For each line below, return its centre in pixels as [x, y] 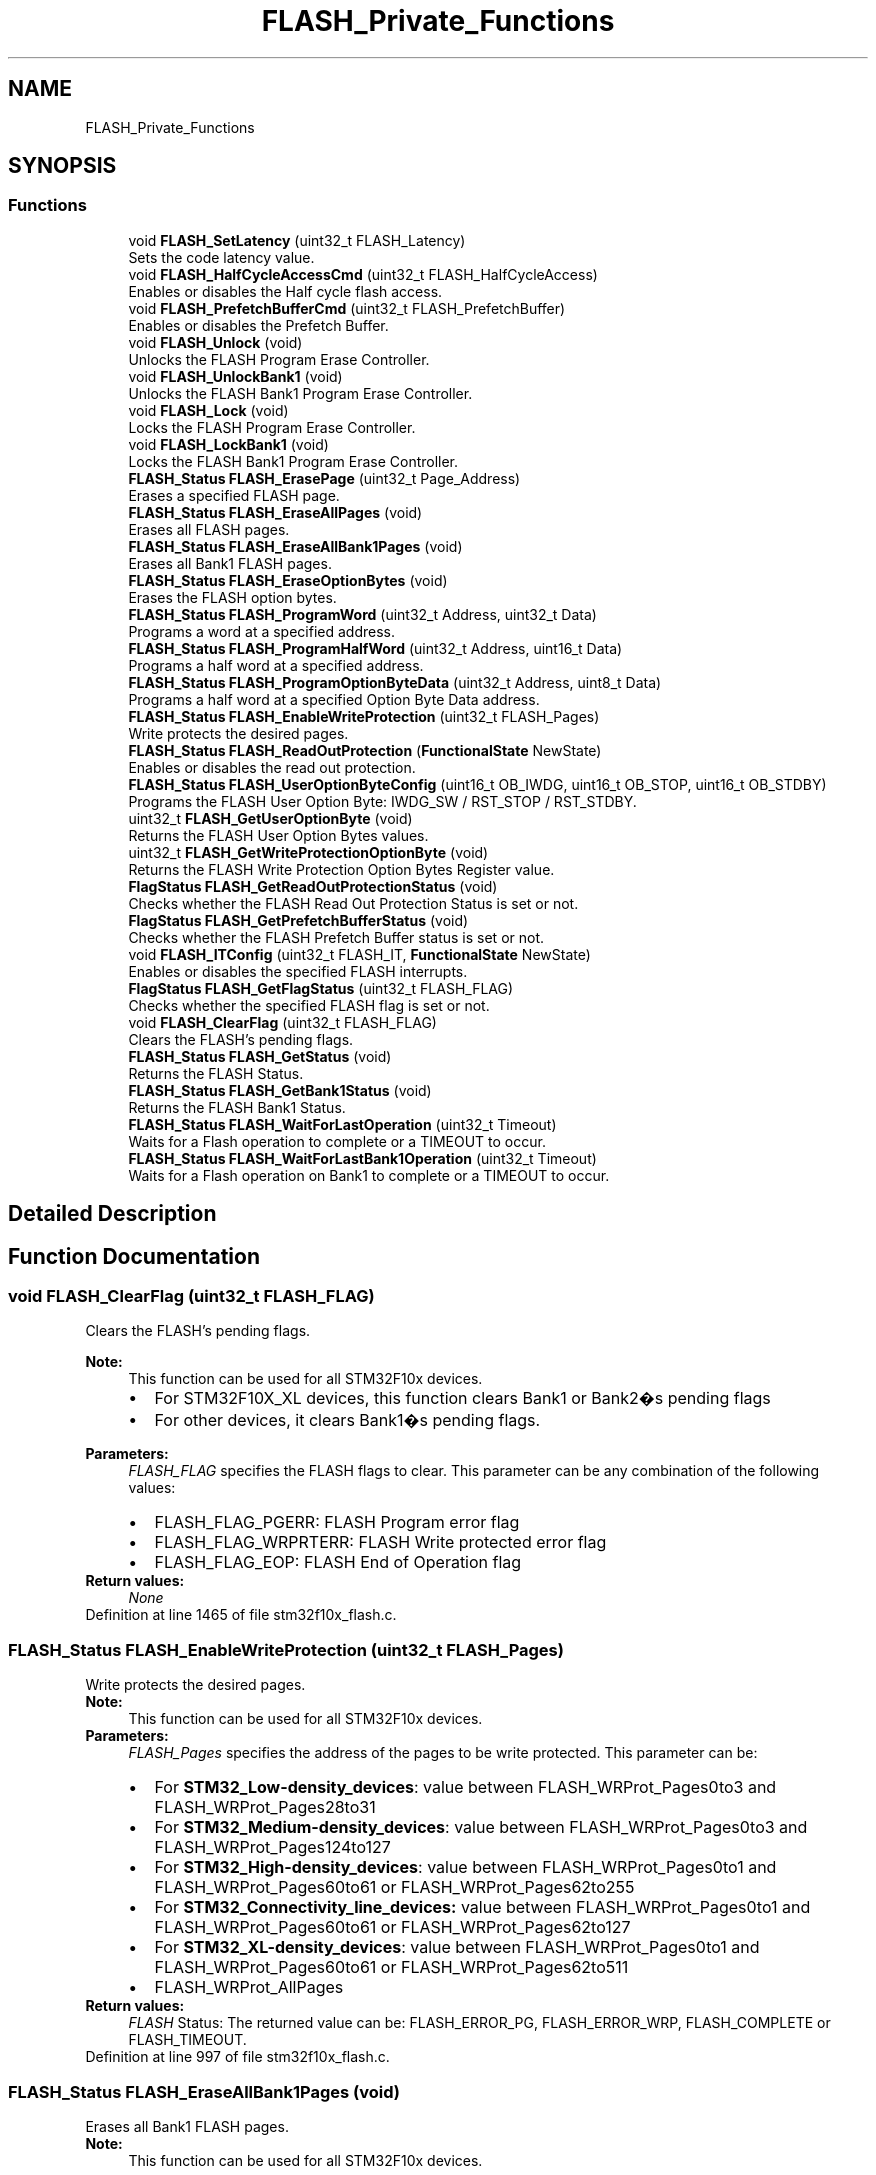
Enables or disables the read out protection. [272, 767]
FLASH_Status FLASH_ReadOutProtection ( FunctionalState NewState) [365, 750]
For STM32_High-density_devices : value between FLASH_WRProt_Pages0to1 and [465, 1867]
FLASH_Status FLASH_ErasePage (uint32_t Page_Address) [324, 478]
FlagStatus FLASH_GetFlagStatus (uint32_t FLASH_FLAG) [321, 988]
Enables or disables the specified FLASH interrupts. [298, 971]
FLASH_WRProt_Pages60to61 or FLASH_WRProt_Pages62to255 [394, 1887]
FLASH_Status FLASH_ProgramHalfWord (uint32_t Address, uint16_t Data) [375, 648]
